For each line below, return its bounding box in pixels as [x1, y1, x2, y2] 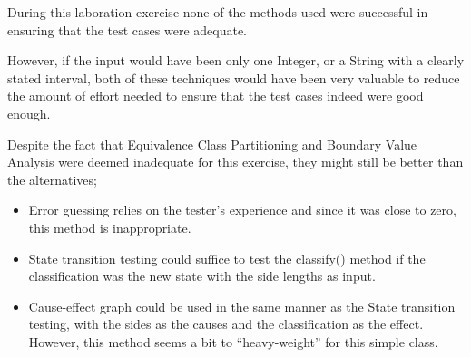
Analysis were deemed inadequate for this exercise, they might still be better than [7, 152, 464, 171]
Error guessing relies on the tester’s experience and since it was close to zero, [28, 200, 456, 219]
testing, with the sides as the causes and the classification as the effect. [28, 314, 424, 333]
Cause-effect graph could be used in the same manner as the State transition [28, 296, 456, 315]
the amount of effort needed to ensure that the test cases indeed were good [7, 86, 424, 105]
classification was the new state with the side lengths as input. [28, 266, 376, 285]
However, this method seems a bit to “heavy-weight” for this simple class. [28, 332, 438, 351]
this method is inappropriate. [28, 217, 191, 236]
